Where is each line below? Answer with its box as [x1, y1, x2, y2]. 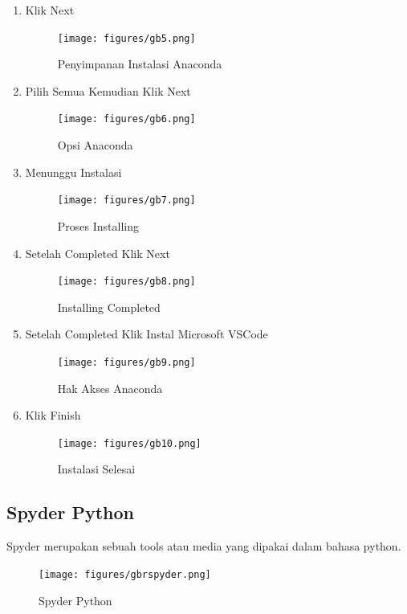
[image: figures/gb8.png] [57, 276, 196, 288]
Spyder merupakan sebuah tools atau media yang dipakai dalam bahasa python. [6, 538, 401, 555]
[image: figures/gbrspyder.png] [39, 568, 211, 580]
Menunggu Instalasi [25, 163, 122, 180]
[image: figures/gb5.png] [57, 32, 196, 44]
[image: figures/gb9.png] [57, 356, 196, 368]
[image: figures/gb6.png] [57, 113, 196, 125]
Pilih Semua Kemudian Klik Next [25, 82, 191, 99]
